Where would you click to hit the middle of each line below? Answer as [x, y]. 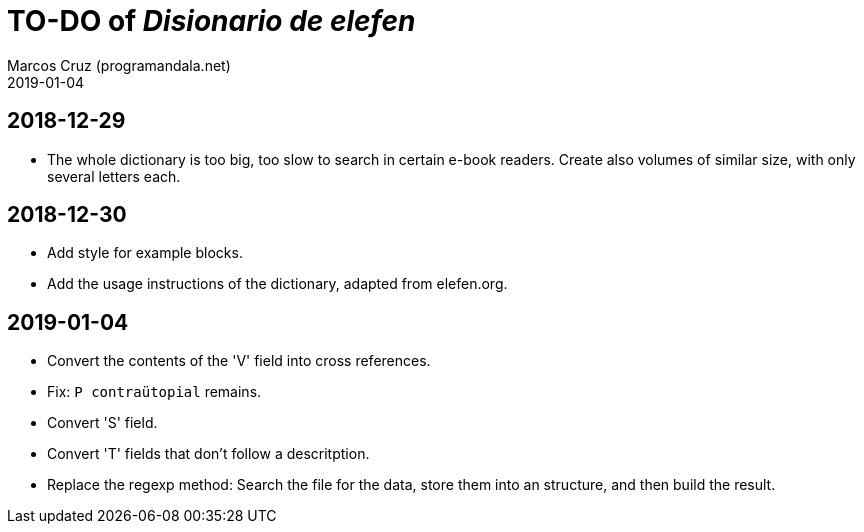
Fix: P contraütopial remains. [154, 392]
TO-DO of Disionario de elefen [211, 21]
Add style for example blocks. [145, 253]
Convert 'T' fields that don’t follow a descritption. [208, 454]
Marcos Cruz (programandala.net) [119, 65]
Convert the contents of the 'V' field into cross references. [239, 361]
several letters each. [114, 176]
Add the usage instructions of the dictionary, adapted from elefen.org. [277, 284]
